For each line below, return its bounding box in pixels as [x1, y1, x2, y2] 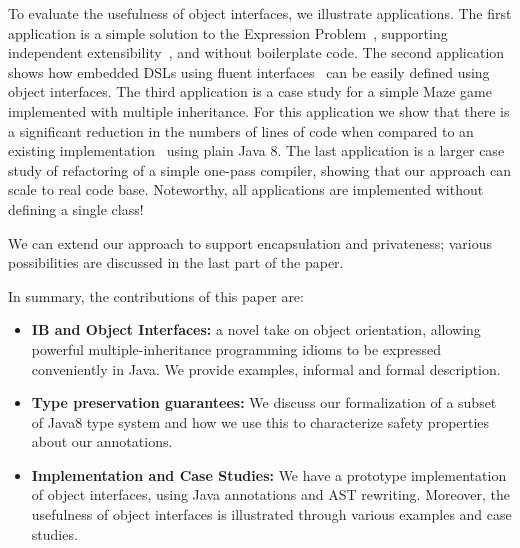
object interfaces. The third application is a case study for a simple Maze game [8, 81, 492, 102]
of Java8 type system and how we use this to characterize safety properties [31, 411, 490, 432]
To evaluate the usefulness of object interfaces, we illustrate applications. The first [8, 3, 512, 23]
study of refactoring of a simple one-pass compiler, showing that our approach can [8, 159, 512, 180]
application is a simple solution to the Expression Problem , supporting [8, 22, 448, 43]
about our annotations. [31, 431, 173, 452]
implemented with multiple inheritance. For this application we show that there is [8, 100, 510, 121]
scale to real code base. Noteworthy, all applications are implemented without [8, 179, 484, 200]
